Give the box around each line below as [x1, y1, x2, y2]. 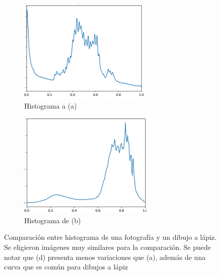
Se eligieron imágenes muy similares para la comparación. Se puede [4, 241, 211, 252]
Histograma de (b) [24, 215, 81, 225]
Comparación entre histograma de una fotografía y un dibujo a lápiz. [4, 232, 217, 242]
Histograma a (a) [24, 100, 77, 111]
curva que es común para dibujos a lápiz [4, 261, 128, 272]
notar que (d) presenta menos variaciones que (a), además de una [4, 251, 206, 262]
